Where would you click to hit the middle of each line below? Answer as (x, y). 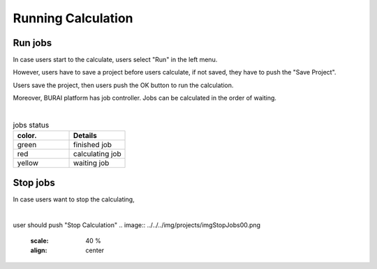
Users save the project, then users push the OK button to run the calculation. (123, 85)
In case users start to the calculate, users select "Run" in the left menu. (115, 60)
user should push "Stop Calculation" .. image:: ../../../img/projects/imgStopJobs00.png (137, 225)
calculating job (97, 154)
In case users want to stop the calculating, (74, 199)
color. (27, 136)
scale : (39, 241)
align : (39, 250)
